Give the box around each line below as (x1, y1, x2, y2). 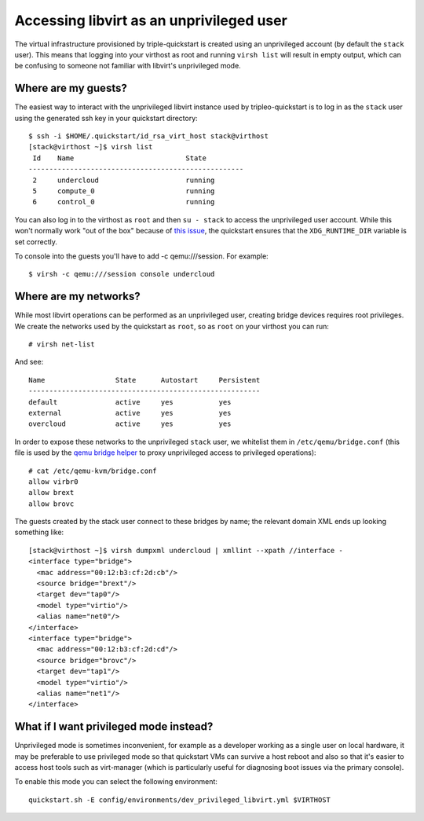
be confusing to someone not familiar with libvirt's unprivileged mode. (14, 61, 241, 71)
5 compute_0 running (32, 186, 215, 196)
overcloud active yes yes (28, 420, 232, 428)
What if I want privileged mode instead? (14, 720, 214, 734)
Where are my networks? (14, 290, 141, 303)
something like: (14, 527, 64, 537)
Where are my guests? (14, 82, 127, 95)
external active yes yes (28, 409, 232, 417)
